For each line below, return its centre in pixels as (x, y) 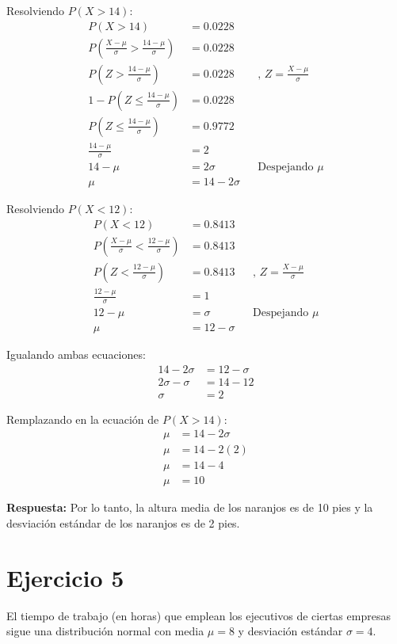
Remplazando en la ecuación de (83, 419)
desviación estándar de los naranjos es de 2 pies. (123, 522)
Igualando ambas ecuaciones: (76, 354)
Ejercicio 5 (65, 577)
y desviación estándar (290, 631)
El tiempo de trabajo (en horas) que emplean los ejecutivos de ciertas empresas (198, 615)
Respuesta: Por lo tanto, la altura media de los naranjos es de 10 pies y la (190, 507)
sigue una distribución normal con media (105, 631)
